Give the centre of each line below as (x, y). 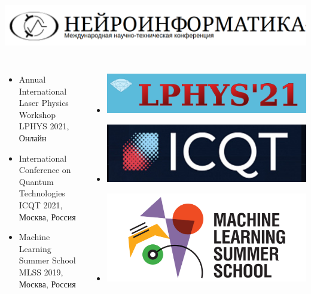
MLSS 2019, (41, 272)
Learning (35, 248)
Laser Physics (44, 103)
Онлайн (33, 137)
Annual (32, 79)
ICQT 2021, (41, 204)
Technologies (42, 193)
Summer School (47, 260)
